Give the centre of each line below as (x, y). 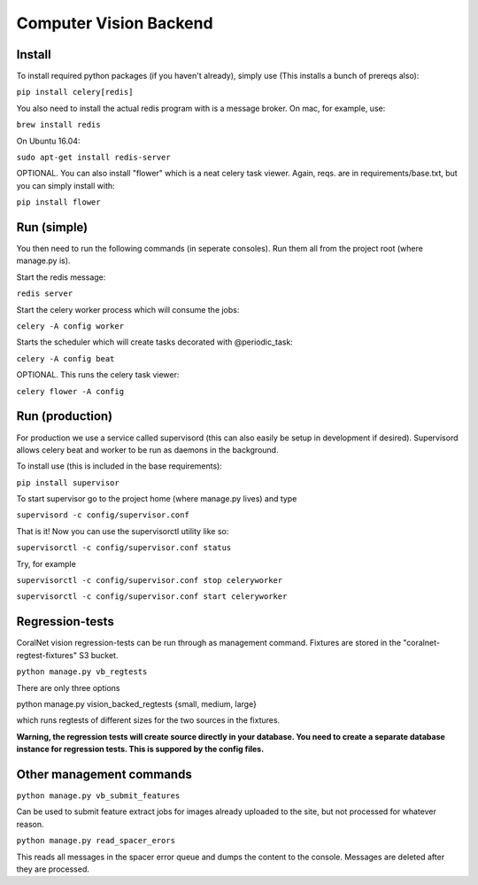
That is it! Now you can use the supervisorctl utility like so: (123, 531)
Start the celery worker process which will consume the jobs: (128, 309)
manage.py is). (43, 260)
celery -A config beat (66, 358)
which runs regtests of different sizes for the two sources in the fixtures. (148, 720)
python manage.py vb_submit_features (98, 796)
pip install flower (58, 202)
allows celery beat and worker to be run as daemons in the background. (147, 450)
